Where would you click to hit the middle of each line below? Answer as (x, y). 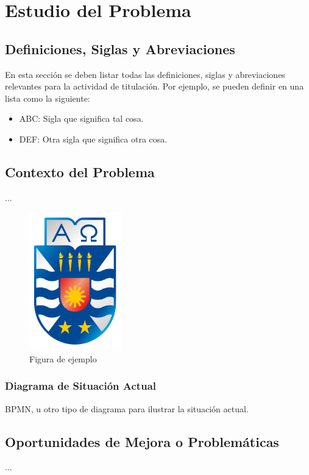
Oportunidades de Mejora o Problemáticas (142, 441)
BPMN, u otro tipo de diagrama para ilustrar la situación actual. (127, 408)
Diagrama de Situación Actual (80, 386)
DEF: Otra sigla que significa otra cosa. (93, 139)
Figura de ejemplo (63, 358)
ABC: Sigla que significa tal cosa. (81, 118)
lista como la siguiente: (48, 98)
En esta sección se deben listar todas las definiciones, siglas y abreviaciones (145, 74)
